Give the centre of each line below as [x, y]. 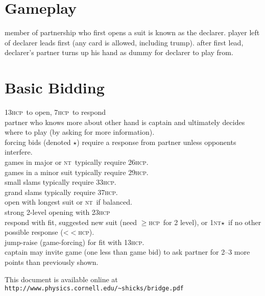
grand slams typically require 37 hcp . [61, 192]
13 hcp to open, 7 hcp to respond [55, 112]
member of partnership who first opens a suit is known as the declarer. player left [132, 32]
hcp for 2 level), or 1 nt [185, 222]
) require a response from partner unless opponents [156, 142]
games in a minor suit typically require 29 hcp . [77, 172]
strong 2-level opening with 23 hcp [57, 212]
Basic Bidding [55, 88]
